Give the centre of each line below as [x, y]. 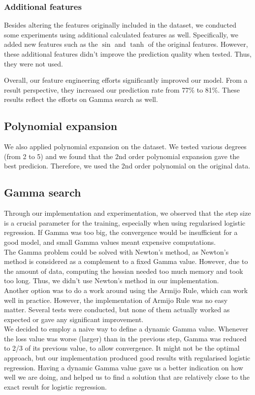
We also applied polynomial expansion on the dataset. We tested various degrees [125, 147]
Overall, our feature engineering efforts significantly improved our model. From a [126, 80]
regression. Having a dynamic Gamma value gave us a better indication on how [124, 367]
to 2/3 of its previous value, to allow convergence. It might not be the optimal [122, 348]
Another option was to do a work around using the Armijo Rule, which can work [126, 290]
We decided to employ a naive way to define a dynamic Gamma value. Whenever [126, 329]
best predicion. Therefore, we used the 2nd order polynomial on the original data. [127, 166]
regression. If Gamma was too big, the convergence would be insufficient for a [121, 232]
